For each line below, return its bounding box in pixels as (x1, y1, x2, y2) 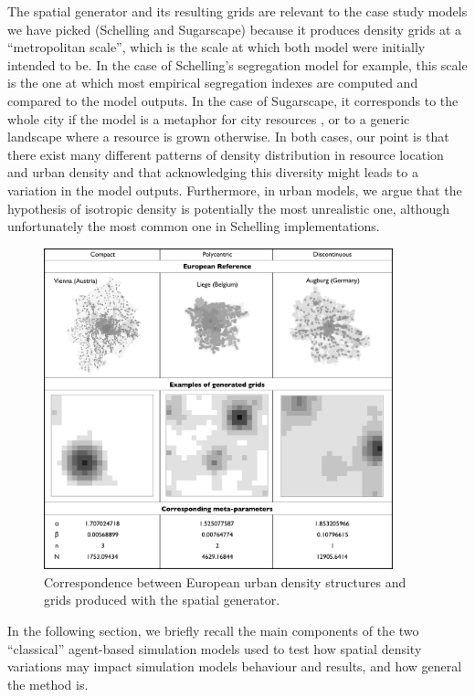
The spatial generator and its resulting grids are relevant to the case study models (7, 2, 468, 20)
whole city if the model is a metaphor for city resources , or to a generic (7, 109, 410, 128)
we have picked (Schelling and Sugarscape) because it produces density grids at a (7, 19, 462, 38)
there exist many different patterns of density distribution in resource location (7, 144, 444, 164)
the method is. (7, 674, 89, 693)
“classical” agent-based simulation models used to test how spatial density (7, 639, 422, 658)
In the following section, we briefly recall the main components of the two (7, 620, 419, 639)
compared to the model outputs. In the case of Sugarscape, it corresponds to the (7, 90, 459, 110)
